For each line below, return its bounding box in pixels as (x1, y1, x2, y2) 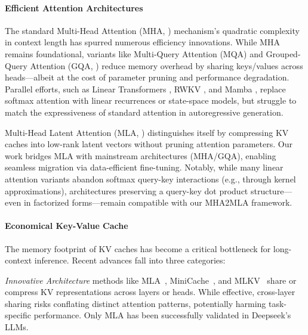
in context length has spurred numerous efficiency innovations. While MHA (5, 36, 280, 48)
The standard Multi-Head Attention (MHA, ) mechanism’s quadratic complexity (5, 24, 300, 36)
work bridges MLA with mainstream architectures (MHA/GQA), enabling (5, 149, 276, 162)
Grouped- (266, 47, 301, 60)
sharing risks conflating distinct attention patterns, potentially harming (5, 297, 266, 309)
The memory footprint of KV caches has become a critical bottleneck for (5, 242, 271, 255)
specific (5, 309, 32, 321)
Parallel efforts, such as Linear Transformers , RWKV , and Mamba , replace (5, 82, 286, 95)
